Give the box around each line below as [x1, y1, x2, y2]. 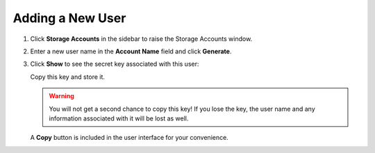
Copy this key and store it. [30, 73, 106, 81]
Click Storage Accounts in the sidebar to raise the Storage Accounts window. [30, 35, 253, 43]
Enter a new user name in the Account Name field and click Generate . [30, 47, 232, 55]
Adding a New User [12, 10, 126, 26]
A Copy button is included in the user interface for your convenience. [30, 134, 228, 142]
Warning [49, 92, 74, 100]
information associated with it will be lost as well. [49, 114, 189, 123]
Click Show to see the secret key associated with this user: [30, 60, 199, 69]
